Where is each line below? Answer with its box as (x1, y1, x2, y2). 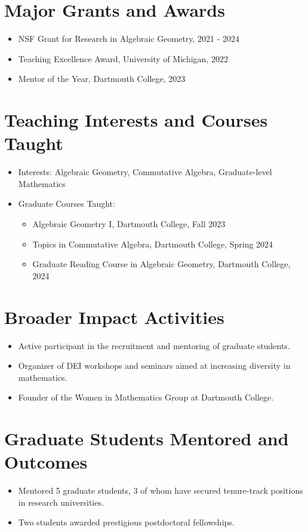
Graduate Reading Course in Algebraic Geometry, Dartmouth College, (32, 258, 291, 270)
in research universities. (18, 496, 104, 508)
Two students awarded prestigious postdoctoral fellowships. (18, 516, 235, 528)
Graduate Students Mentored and (4, 426, 289, 451)
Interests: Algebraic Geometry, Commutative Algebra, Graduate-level (18, 166, 272, 178)
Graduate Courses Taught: (18, 197, 115, 210)
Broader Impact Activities (4, 304, 224, 329)
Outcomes (4, 450, 88, 474)
